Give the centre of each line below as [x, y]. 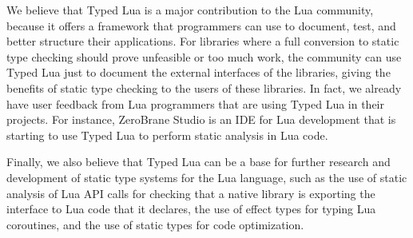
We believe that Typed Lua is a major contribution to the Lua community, [190, 10]
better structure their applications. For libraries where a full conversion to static [203, 41]
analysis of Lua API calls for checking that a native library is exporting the [191, 193]
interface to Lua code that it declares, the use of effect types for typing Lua [191, 209]
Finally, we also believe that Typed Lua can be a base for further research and [199, 162]
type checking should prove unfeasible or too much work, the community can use [204, 56]
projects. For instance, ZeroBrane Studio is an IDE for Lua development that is [201, 119]
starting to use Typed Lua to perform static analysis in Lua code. [167, 135]
